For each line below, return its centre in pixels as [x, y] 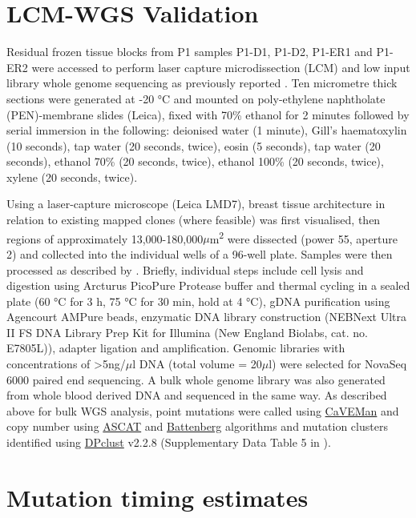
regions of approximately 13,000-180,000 [105, 238]
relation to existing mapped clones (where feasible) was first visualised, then [194, 220]
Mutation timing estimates [158, 497]
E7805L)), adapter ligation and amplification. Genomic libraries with [176, 348]
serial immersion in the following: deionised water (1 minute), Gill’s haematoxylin [207, 130]
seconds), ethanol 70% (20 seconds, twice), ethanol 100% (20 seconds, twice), [195, 161]
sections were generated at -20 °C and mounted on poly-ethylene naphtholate [196, 98]
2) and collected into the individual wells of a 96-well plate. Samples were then [200, 253]
